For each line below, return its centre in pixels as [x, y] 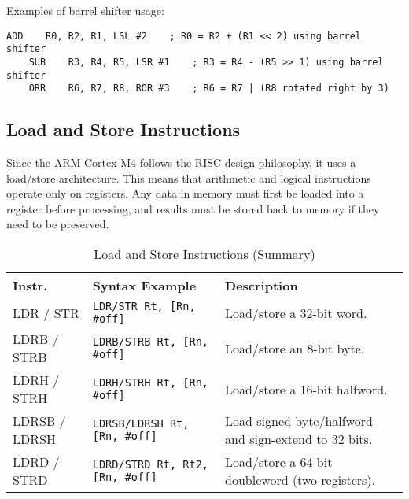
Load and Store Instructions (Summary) [204, 254]
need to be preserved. [58, 224]
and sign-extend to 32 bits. [299, 439]
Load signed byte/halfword [299, 421]
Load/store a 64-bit [279, 462]
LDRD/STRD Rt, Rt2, [151, 465]
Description [262, 286]
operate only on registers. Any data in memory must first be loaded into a [185, 193]
